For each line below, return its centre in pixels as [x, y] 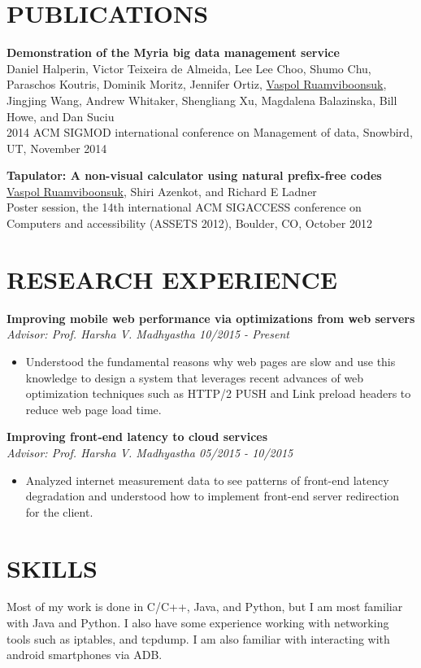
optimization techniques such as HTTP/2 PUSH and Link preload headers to [218, 393]
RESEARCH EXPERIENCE [172, 279]
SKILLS [52, 568]
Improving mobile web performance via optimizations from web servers [211, 318]
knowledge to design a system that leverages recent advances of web [195, 377]
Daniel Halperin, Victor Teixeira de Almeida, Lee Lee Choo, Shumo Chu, [189, 68]
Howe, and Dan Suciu [61, 116]
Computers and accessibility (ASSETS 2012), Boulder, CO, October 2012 [189, 223]
